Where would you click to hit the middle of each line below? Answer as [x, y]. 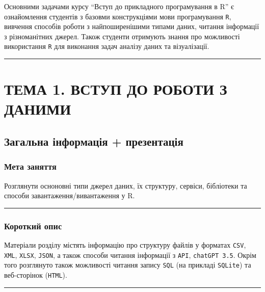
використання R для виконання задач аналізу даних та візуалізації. [107, 46]
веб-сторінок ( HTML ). [36, 275]
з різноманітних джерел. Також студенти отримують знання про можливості [122, 36]
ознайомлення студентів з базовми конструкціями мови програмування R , [118, 16]
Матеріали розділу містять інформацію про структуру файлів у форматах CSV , [125, 245]
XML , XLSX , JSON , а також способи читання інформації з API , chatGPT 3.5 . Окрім [130, 255]
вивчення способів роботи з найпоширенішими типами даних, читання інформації [132, 26]
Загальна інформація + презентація [94, 141]
